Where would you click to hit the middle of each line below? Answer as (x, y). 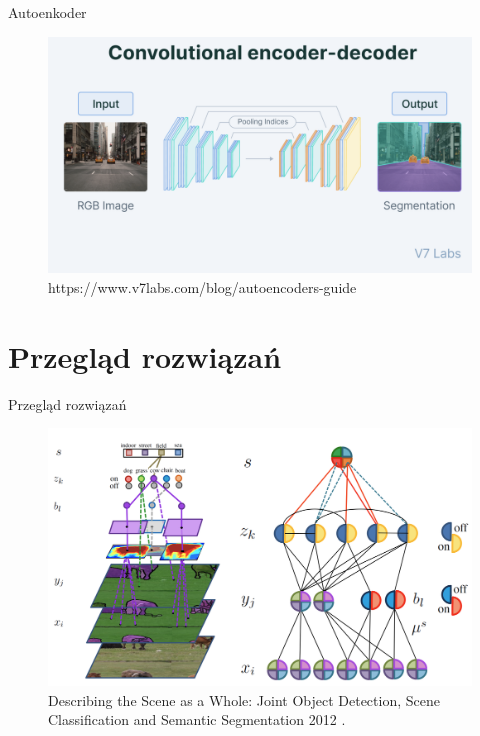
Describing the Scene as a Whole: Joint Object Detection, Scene (244, 699)
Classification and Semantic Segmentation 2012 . (197, 719)
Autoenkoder (47, 12)
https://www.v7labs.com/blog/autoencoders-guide (202, 287)
